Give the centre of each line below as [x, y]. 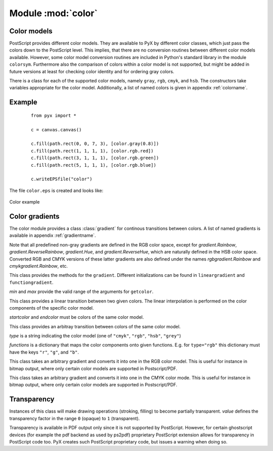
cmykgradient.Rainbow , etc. [39, 266]
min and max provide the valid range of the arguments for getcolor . [81, 292]
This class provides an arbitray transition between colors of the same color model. [95, 326]
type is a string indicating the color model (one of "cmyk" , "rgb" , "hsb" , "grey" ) [95, 336]
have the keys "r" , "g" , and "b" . [44, 352]
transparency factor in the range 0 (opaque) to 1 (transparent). [75, 418]
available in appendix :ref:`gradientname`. [53, 235]
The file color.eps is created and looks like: [56, 190]
